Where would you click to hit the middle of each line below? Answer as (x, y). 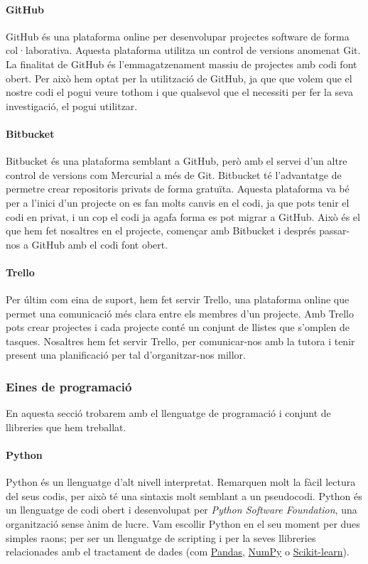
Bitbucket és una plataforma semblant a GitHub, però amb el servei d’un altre (177, 161)
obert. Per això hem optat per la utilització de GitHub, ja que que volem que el (179, 78)
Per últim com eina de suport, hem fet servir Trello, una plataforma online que (178, 299)
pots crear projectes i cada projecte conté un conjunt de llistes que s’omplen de (178, 327)
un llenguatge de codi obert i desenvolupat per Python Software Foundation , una (182, 510)
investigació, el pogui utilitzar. (72, 105)
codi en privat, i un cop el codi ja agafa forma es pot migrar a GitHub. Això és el (183, 216)
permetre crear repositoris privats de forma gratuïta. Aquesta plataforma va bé (178, 189)
